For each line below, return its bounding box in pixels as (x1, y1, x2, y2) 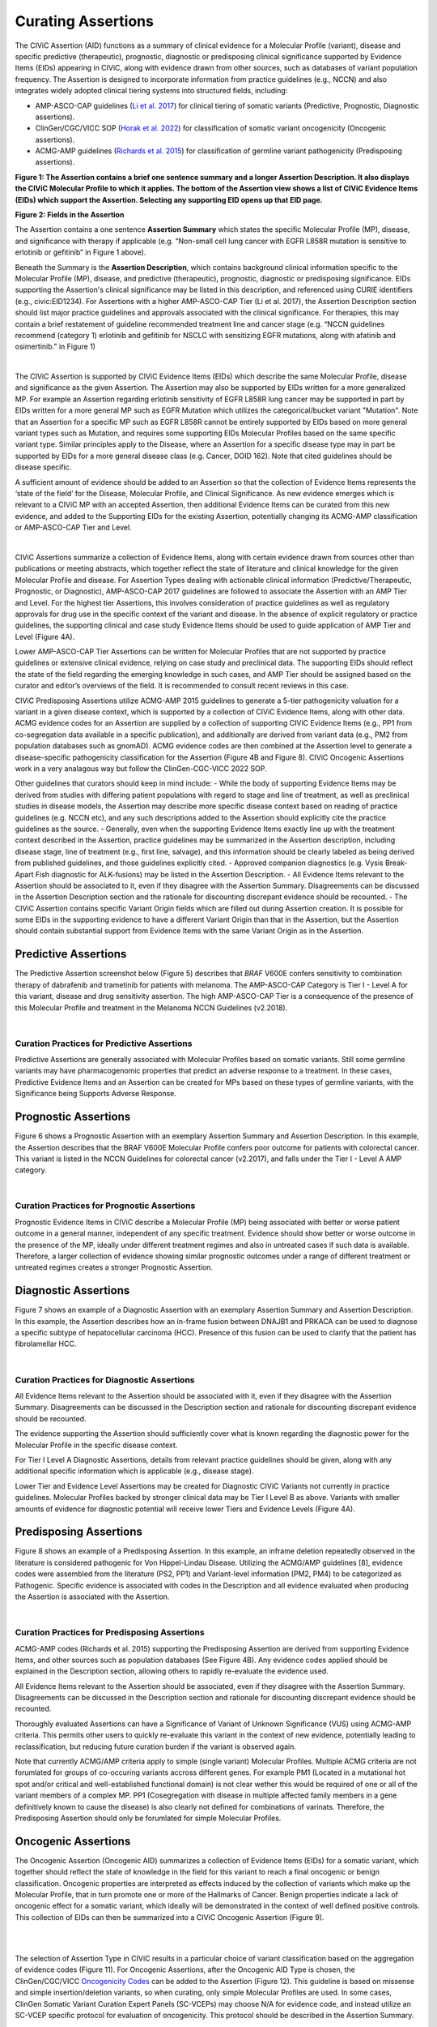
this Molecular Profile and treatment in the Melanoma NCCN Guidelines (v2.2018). (15, 1002, 288, 1013)
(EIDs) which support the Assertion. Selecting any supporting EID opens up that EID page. (15, 195, 323, 204)
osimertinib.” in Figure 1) (15, 341, 96, 352)
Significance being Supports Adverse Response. (15, 1089, 177, 1099)
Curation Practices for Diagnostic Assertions (15, 1374, 195, 1386)
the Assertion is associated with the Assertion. (15, 1592, 170, 1601)
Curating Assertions (15, 12, 154, 30)
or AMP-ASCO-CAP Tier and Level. (15, 523, 133, 533)
